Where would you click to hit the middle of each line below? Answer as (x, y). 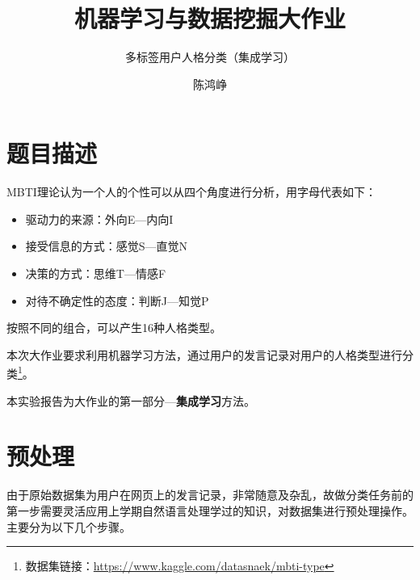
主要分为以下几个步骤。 (69, 526)
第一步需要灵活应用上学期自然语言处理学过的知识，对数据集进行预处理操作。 (210, 510)
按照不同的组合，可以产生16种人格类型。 (114, 328)
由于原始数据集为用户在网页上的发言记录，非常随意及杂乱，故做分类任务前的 (210, 495)
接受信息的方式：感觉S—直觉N (107, 246)
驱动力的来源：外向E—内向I (99, 219)
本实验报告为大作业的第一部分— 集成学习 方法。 (131, 400)
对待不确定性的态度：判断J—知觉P (117, 300)
